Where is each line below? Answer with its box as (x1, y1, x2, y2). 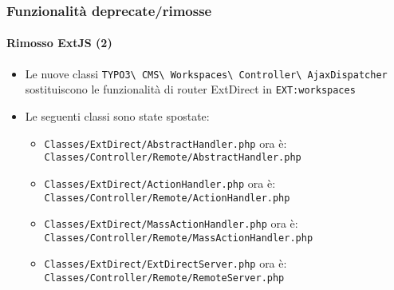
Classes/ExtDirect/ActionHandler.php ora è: (44, 174, 276, 191)
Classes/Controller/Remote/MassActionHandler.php (44, 232, 313, 244)
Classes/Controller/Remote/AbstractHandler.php (44, 152, 301, 164)
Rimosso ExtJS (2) (6, 34, 112, 51)
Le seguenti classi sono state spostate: (25, 107, 210, 124)
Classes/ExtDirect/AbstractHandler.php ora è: (44, 134, 287, 151)
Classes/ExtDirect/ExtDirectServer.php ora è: (44, 255, 287, 272)
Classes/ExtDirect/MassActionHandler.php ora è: (44, 215, 298, 232)
